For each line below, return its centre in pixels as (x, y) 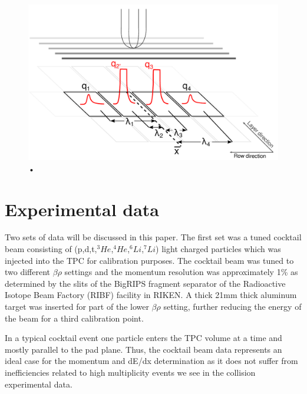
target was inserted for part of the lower (77, 307)
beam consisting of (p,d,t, (51, 249)
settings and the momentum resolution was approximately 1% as (181, 272)
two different (28, 272)
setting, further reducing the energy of (232, 307)
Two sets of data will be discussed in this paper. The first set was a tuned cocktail (153, 237)
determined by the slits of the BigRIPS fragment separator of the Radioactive (145, 283)
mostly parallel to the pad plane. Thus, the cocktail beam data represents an (143, 349)
